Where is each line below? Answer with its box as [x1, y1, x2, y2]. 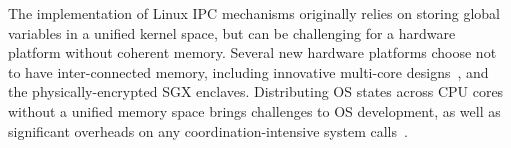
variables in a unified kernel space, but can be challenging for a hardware [8, 22, 456, 43]
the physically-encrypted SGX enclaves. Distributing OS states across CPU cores [8, 81, 504, 102]
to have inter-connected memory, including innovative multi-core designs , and [8, 61, 489, 82]
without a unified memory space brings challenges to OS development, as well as [8, 100, 501, 121]
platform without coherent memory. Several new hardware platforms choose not [8, 42, 497, 63]
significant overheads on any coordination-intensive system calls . [8, 120, 408, 141]
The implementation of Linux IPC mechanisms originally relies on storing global [8, 3, 500, 23]
